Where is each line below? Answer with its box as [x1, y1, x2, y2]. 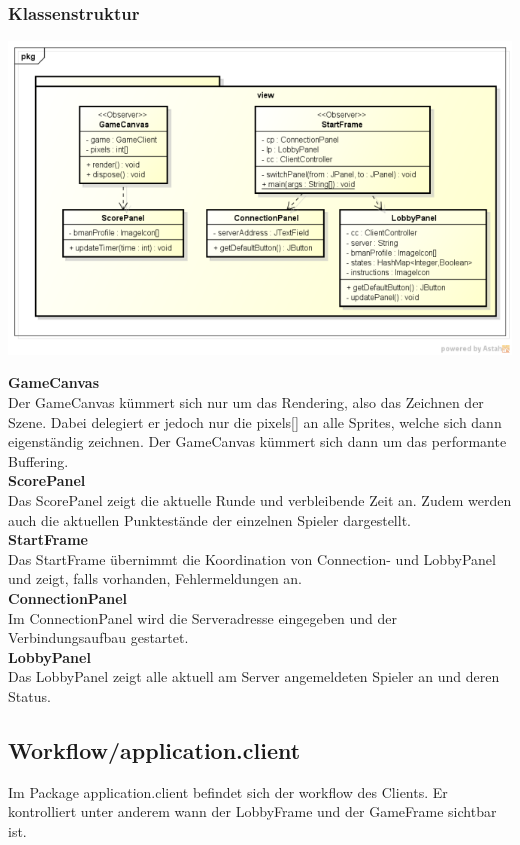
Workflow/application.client [8, 734, 301, 765]
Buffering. [8, 450, 69, 471]
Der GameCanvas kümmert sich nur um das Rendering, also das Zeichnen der [8, 392, 484, 413]
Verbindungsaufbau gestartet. [8, 627, 189, 648]
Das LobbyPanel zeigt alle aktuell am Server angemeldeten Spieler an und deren [8, 666, 500, 687]
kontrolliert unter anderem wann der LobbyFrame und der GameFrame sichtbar [8, 801, 497, 822]
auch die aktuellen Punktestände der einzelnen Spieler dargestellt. [8, 509, 411, 530]
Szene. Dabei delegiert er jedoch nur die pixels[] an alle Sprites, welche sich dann [8, 411, 502, 432]
